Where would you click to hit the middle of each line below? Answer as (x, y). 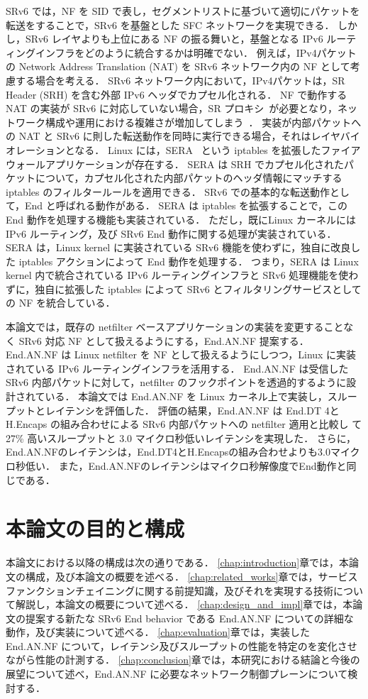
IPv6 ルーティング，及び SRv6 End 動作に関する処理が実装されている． (171, 233)
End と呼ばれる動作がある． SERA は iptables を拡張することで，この (186, 205)
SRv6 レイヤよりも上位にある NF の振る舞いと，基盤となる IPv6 (174, 39)
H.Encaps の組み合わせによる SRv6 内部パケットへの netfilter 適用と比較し (177, 424)
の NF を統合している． (61, 303)
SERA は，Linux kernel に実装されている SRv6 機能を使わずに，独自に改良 (178, 247)
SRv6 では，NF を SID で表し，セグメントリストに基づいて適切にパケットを (183, 11)
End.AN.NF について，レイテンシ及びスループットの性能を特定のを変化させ (182, 645)
